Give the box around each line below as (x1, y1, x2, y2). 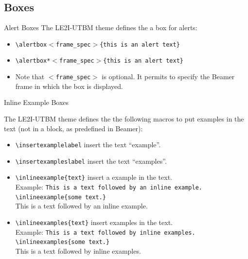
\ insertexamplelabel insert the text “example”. (15, 139, 161, 150)
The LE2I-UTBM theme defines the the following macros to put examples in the (4, 113, 244, 123)
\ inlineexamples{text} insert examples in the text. (15, 217, 173, 227)
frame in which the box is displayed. (15, 81, 123, 91)
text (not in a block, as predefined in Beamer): (4, 123, 143, 133)
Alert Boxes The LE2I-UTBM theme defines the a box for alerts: (4, 22, 197, 33)
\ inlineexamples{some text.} (15, 239, 110, 246)
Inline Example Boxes (4, 97, 69, 107)
